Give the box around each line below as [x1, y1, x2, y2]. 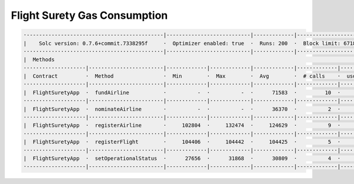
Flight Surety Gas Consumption [11, 9, 168, 22]
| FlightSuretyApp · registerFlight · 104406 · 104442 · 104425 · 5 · [23, 139, 341, 145]
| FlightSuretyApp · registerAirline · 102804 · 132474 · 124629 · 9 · [23, 122, 341, 129]
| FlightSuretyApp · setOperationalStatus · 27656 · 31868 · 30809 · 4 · [23, 155, 341, 162]
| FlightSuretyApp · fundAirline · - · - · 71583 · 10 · [23, 89, 341, 96]
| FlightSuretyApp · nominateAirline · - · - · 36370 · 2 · [23, 106, 341, 112]
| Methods [23, 56, 55, 63]
